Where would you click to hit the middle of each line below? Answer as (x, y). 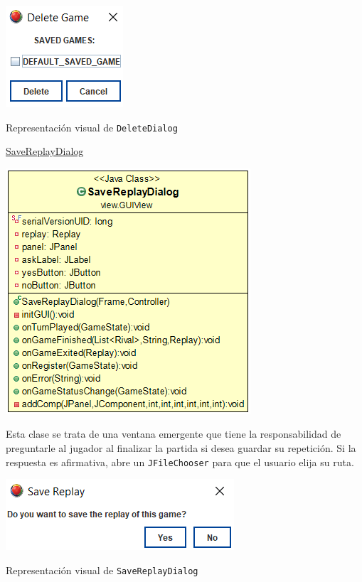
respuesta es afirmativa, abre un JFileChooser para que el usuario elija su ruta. (180, 462)
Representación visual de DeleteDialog (92, 127)
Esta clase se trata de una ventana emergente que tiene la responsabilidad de (174, 434)
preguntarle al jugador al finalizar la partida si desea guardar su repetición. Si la (181, 448)
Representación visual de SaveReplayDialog (102, 570)
